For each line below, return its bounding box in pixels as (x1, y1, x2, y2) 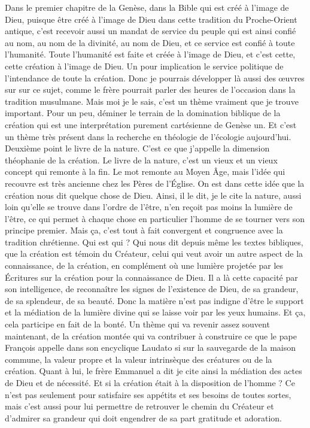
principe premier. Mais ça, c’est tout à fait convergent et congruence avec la (5, 224, 283, 236)
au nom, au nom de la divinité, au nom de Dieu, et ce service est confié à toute (5, 36, 295, 48)
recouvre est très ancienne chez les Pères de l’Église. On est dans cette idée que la (5, 177, 305, 189)
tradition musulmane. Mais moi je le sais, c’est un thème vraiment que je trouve (5, 95, 299, 107)
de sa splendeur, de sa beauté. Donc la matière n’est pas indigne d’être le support (5, 294, 304, 306)
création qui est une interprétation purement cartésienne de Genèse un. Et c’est (5, 118, 297, 130)
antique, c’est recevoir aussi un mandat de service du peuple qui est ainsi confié (5, 25, 296, 37)
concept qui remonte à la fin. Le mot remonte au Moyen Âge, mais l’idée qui (5, 165, 285, 178)
